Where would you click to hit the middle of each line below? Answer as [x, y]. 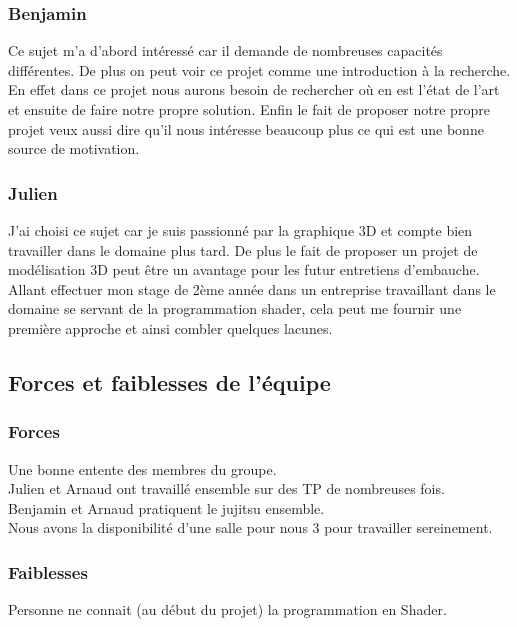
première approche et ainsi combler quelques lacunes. [170, 327]
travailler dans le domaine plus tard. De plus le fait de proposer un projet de [243, 249]
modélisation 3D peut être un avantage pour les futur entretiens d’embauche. [244, 269]
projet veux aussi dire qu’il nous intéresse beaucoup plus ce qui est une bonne [246, 128]
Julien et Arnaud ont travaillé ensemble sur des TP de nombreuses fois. [226, 488]
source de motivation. [74, 148]
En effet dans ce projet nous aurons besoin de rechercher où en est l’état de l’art [254, 89]
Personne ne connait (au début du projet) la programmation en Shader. [227, 609]
